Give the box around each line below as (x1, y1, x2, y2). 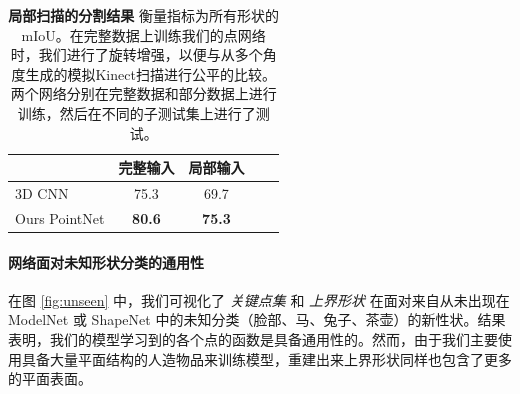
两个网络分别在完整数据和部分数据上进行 (10, 83, 277, 104)
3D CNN (15, 183, 69, 203)
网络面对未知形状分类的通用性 (8, 251, 204, 272)
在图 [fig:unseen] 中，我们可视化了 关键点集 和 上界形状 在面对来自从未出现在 (8, 289, 510, 310)
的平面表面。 (8, 368, 92, 389)
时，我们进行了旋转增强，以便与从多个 (10, 44, 263, 65)
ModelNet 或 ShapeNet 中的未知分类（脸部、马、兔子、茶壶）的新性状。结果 (8, 309, 506, 330)
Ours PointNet (15, 207, 105, 228)
